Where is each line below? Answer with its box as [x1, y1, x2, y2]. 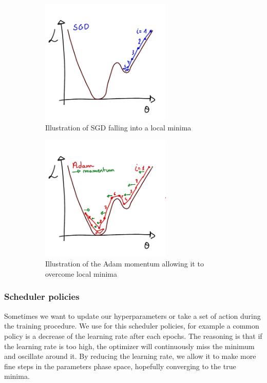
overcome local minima [45, 268, 118, 279]
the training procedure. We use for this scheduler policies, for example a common [4, 320, 259, 331]
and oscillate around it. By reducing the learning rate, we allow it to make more [4, 351, 256, 361]
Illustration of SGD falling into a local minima [45, 122, 192, 133]
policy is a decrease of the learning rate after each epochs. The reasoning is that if [4, 330, 262, 341]
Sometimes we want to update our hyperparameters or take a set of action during [4, 310, 261, 321]
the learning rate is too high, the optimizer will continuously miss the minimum [4, 340, 255, 351]
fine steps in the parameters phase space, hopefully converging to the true [4, 360, 236, 371]
